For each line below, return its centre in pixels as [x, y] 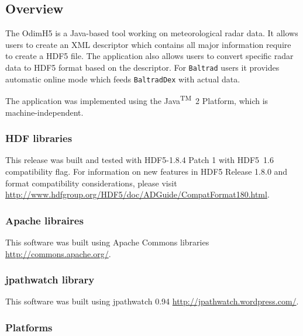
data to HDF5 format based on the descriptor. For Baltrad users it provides [142, 67]
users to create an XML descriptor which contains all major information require [148, 44]
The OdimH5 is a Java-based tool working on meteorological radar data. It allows [152, 33]
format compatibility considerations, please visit [91, 183]
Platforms [29, 327]
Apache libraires [44, 220]
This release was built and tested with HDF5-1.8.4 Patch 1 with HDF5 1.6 [140, 160]
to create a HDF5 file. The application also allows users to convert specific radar [149, 56]
